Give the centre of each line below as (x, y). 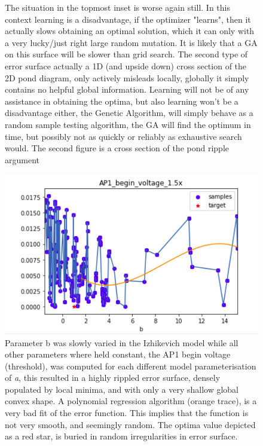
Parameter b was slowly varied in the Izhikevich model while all (122, 342)
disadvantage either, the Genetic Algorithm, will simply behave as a (129, 113)
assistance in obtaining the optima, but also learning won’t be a (122, 101)
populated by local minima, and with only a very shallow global (122, 389)
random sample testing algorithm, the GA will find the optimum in (128, 124)
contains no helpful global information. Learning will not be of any (127, 89)
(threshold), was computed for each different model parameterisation (131, 366)
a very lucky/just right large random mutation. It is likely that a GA (131, 42)
